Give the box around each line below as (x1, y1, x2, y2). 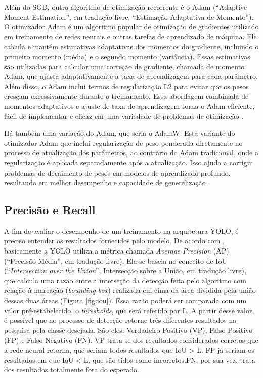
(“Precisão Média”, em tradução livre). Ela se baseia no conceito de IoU (4, 255, 227, 266)
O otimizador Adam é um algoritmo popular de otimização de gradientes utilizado (4, 21, 259, 32)
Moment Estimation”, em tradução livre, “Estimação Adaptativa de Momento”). (4, 11, 254, 22)
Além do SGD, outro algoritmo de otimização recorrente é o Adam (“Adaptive (4, 2, 247, 12)
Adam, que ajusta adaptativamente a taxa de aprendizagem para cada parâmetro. (4, 71, 258, 81)
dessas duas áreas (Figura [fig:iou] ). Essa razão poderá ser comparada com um (4, 295, 247, 306)
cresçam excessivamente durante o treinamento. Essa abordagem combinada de (4, 91, 249, 101)
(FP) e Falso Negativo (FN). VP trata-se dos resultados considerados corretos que (4, 334, 258, 345)
